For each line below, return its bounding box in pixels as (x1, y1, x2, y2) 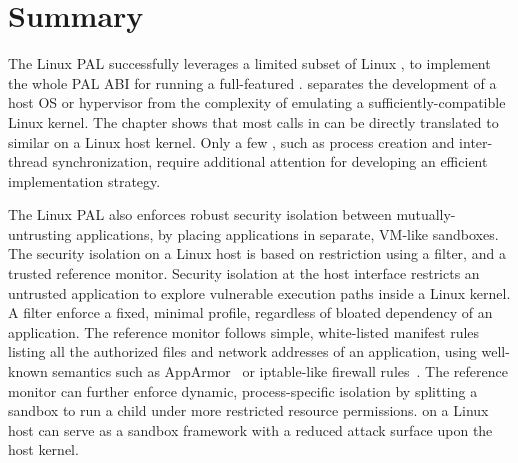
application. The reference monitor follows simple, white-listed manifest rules (8, 321, 480, 342)
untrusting (8, 223, 72, 244)
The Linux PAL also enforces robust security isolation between (8, 204, 392, 225)
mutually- (396, 204, 456, 225)
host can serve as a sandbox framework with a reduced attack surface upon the (8, 419, 493, 440)
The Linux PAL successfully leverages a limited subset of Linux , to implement (8, 53, 491, 74)
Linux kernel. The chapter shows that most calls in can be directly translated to (8, 111, 499, 132)
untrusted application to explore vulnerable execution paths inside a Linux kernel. (8, 282, 511, 303)
